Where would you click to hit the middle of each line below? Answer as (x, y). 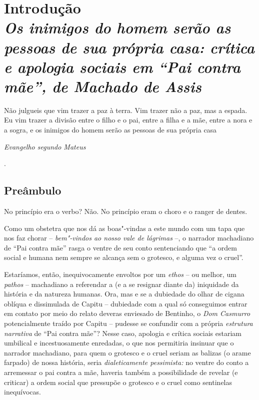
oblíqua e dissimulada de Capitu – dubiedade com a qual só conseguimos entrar (126, 303)
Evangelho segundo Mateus (45, 146)
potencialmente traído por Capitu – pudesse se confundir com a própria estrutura (128, 323)
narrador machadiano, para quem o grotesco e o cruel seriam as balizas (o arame (127, 352)
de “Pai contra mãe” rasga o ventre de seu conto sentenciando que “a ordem (121, 247)
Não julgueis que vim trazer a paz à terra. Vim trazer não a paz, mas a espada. (126, 110)
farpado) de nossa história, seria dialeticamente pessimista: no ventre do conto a (126, 362)
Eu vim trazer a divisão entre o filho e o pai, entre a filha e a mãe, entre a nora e (128, 120)
